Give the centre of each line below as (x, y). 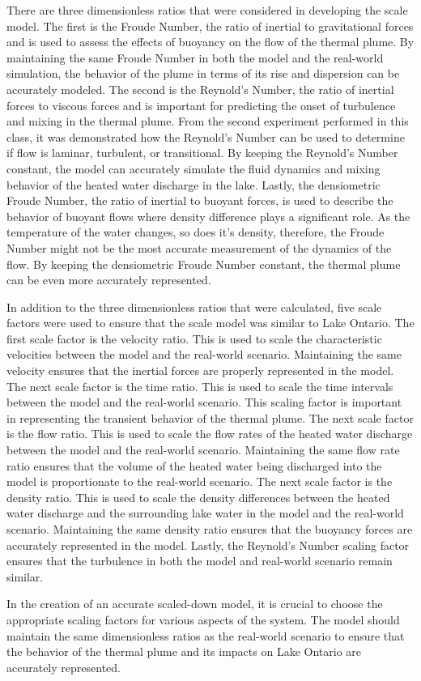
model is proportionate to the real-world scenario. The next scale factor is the (200, 481)
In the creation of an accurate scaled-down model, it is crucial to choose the (195, 604)
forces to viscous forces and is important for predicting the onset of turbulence (201, 105)
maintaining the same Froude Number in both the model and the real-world (195, 57)
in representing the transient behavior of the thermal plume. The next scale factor (210, 417)
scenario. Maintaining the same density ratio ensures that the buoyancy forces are (210, 529)
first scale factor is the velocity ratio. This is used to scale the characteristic (194, 338)
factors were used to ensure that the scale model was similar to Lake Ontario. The (210, 323)
